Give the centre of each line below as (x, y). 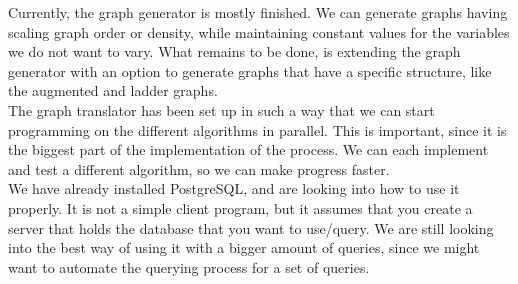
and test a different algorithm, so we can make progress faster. (199, 168)
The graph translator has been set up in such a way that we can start (221, 109)
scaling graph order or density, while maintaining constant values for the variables (259, 31)
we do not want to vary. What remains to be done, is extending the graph (234, 51)
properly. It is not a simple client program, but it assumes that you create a (240, 207)
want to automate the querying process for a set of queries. (189, 266)
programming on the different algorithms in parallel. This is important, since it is (257, 129)
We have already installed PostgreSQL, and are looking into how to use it (234, 188)
